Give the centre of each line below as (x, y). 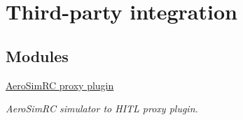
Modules (37, 55)
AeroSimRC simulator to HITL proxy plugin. (102, 108)
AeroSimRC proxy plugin (60, 85)
